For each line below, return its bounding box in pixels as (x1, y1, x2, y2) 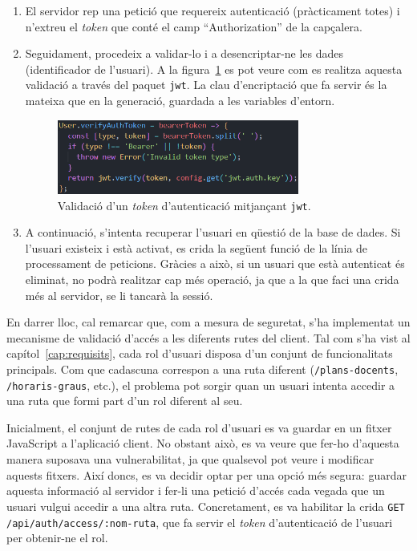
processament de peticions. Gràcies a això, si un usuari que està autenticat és (25, 255, 405, 272)
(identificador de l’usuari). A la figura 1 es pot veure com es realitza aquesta (25, 60, 403, 77)
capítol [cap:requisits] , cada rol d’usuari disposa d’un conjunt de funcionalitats (6, 345, 393, 362)
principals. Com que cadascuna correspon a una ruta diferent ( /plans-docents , (6, 360, 399, 377)
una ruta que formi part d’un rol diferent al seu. (6, 392, 243, 409)
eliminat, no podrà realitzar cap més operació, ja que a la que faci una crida (25, 271, 399, 287)
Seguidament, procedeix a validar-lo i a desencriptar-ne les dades (25, 45, 344, 62)
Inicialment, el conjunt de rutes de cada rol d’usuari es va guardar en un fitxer (6, 419, 392, 436)
